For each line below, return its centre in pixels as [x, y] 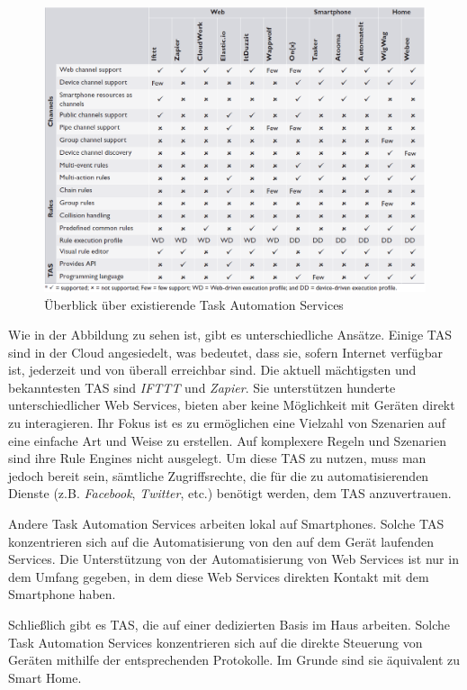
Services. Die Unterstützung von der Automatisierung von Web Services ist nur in [233, 559]
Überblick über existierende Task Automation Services [194, 304]
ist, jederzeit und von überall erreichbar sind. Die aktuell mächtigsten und [212, 370]
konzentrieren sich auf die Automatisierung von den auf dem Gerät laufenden [221, 541]
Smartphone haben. [62, 594]
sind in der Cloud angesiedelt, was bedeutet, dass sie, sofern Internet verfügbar [225, 352]
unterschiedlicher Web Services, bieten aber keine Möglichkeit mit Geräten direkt [232, 405]
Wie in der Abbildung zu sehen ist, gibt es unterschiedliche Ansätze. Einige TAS [230, 335]
